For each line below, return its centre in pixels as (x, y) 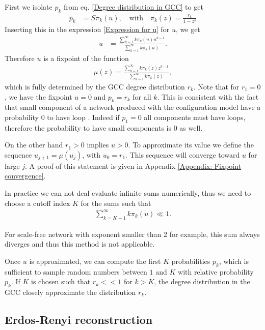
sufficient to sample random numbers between (76, 271)
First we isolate (29, 7)
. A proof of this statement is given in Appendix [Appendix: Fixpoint (133, 166)
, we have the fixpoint (38, 96)
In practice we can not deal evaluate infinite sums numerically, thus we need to (128, 193)
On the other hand (34, 145)
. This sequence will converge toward (183, 154)
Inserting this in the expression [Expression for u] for (87, 29)
